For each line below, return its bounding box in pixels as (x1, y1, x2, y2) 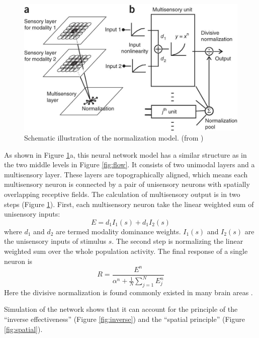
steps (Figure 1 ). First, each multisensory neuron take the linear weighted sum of (4, 198, 254, 209)
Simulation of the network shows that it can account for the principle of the (4, 304, 238, 314)
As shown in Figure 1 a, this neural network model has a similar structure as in (4, 149, 247, 160)
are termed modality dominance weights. (55, 226, 181, 236)
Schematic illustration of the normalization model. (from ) (24, 132, 204, 143)
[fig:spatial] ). (4, 323, 43, 334)
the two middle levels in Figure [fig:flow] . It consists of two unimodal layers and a (4, 159, 255, 170)
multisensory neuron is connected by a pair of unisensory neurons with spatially (4, 179, 250, 189)
